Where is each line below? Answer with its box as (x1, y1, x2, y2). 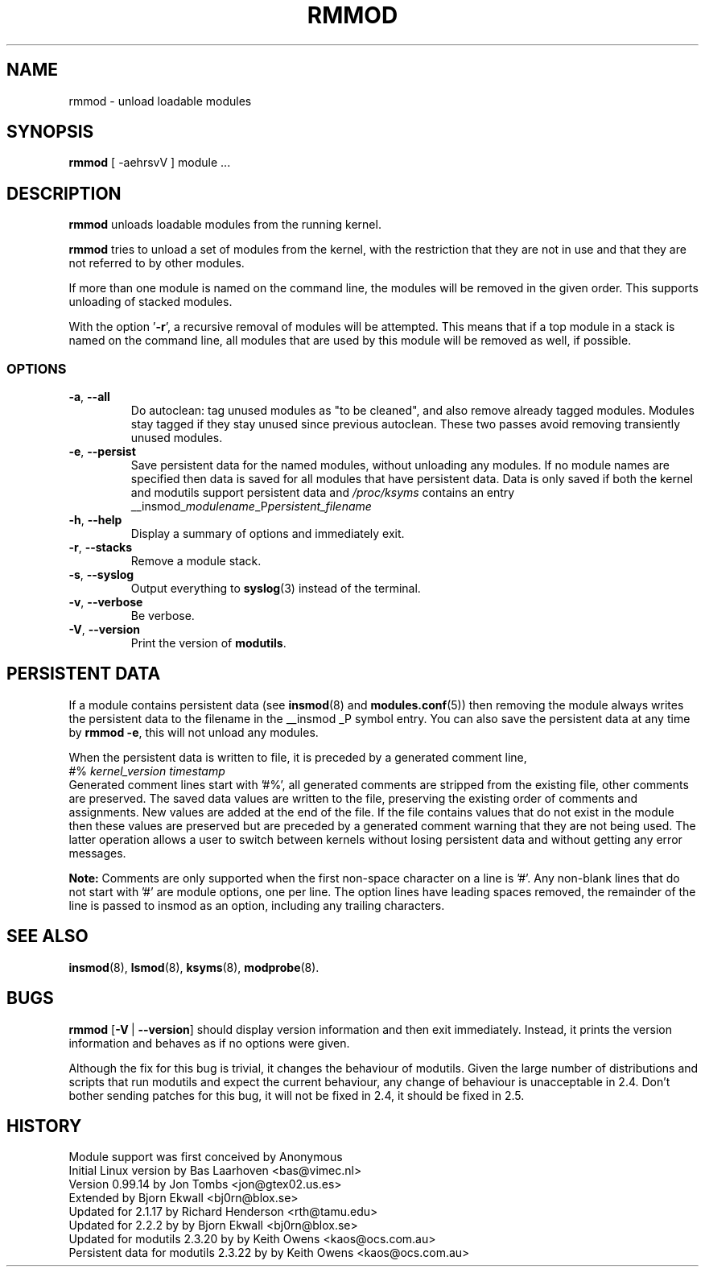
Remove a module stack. (130, 554, 262, 568)
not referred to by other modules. (68, 256, 245, 271)
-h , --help (68, 513, 122, 527)
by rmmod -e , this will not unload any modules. (68, 725, 319, 739)
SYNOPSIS (6, 122, 94, 143)
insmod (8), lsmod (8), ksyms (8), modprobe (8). (68, 960, 320, 974)
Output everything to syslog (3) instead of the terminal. (130, 581, 421, 596)
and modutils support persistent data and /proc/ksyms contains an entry (130, 486, 515, 500)
